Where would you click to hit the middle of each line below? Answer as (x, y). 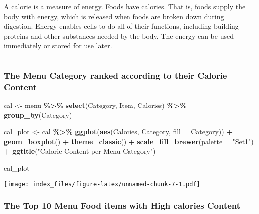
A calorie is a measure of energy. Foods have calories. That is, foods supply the (125, 6)
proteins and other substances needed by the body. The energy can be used (119, 36)
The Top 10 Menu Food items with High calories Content (122, 205)
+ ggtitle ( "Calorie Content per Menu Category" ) (80, 151)
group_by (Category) (38, 115)
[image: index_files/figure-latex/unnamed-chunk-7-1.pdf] (102, 184)
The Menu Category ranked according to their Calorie (116, 75)
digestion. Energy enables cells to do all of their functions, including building (121, 26)
